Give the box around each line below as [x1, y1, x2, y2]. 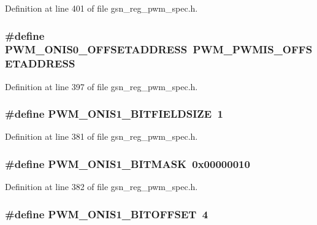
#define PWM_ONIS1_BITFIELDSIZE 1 [5, 106, 223, 121]
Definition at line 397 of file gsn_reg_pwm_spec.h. [5, 80, 198, 93]
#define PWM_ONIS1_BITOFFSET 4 [5, 206, 208, 221]
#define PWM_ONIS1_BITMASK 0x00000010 [5, 156, 250, 171]
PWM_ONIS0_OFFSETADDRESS [5, 42, 188, 57]
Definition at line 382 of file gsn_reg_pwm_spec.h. [5, 180, 198, 193]
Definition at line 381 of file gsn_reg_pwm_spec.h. [5, 130, 198, 143]
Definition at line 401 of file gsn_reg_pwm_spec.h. [5, 2, 198, 14]
